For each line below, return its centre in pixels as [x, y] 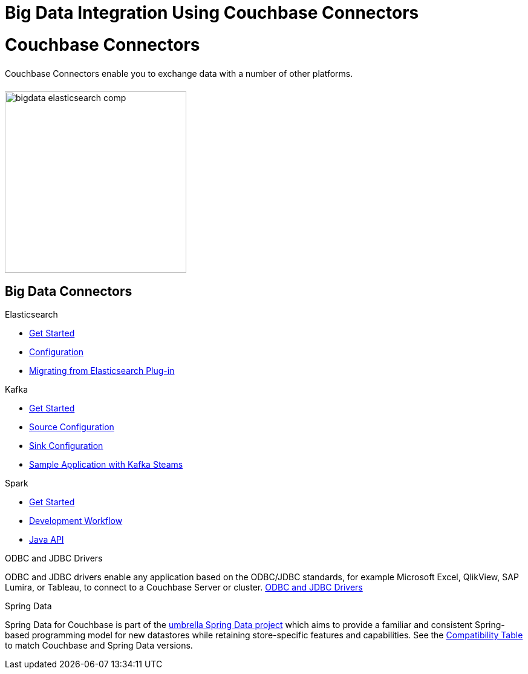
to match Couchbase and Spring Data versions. [99, 646]
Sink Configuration [66, 446]
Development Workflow [76, 521]
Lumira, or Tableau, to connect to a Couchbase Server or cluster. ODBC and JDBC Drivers [184, 587]
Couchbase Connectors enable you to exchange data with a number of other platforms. [179, 73]
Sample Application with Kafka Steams [106, 465]
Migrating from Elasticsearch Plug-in [102, 371]
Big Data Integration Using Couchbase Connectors [212, 13]
